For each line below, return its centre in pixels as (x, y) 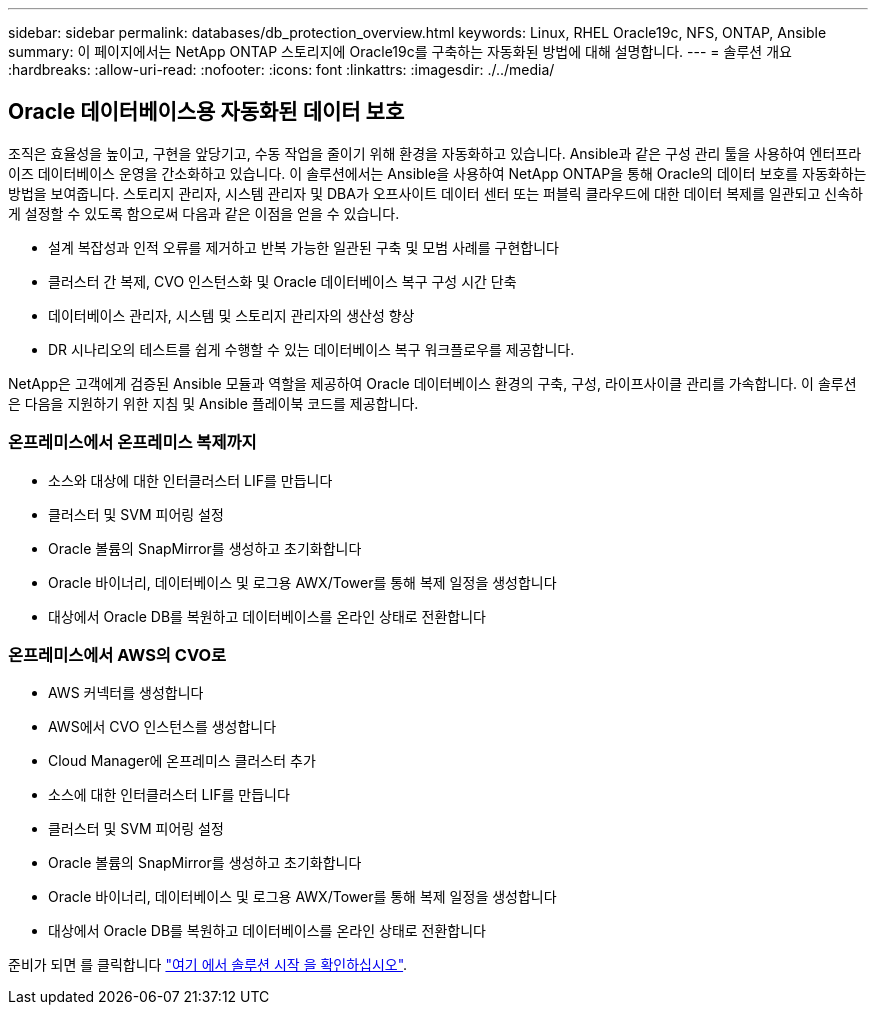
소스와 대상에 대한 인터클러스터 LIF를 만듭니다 (190, 480)
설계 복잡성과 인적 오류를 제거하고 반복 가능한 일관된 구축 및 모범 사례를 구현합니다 (303, 247)
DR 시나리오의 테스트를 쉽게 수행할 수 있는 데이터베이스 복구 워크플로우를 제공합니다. (311, 349)
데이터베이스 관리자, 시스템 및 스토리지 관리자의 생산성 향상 (231, 315)
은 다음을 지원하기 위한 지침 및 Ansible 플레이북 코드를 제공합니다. (213, 403)
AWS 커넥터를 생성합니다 (126, 693)
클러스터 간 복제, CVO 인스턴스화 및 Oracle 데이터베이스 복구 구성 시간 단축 (282, 281)
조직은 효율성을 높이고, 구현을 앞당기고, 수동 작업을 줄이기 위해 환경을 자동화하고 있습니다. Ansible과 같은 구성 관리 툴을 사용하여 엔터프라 (435, 153)
